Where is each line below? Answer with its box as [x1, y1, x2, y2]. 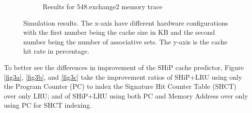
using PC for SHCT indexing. [4, 100, 92, 110]
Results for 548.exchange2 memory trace [43, 1, 162, 11]
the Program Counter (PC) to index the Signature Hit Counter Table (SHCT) [4, 81, 236, 91]
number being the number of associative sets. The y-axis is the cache [23, 36, 228, 46]
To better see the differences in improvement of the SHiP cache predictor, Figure [4, 62, 244, 72]
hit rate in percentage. [23, 46, 90, 56]
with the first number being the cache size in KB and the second [23, 27, 215, 37]
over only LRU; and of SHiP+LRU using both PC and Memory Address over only [4, 90, 248, 100]
